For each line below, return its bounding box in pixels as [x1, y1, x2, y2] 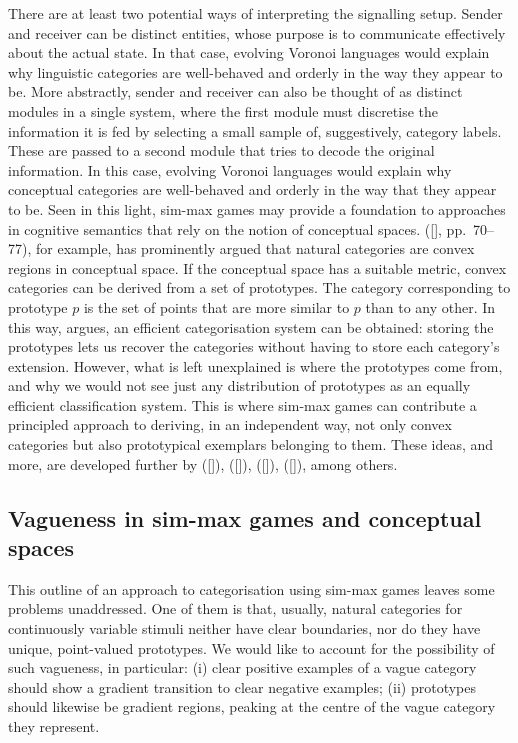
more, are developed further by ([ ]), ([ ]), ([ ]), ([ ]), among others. [8, 453, 398, 474]
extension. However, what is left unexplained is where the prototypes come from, [8, 355, 503, 376]
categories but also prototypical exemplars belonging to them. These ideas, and [8, 434, 494, 455]
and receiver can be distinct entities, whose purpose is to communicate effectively [8, 22, 506, 43]
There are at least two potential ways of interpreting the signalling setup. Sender [8, 3, 503, 23]
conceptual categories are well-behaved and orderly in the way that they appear [8, 179, 497, 200]
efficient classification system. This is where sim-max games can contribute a [8, 394, 477, 415]
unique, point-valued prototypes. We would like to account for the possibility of [8, 637, 495, 658]
